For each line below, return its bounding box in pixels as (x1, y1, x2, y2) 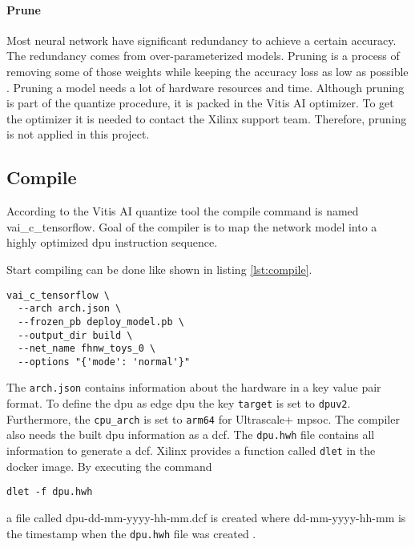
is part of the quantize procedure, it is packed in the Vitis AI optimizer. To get (6, 95, 394, 111)
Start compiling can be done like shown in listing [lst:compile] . (6, 260, 312, 277)
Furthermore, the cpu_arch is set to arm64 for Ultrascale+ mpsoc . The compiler (6, 410, 400, 427)
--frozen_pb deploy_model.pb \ (18, 316, 184, 328)
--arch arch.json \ (18, 303, 122, 315)
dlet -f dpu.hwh (6, 486, 93, 498)
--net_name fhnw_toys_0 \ (18, 343, 156, 355)
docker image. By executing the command (6, 457, 212, 474)
